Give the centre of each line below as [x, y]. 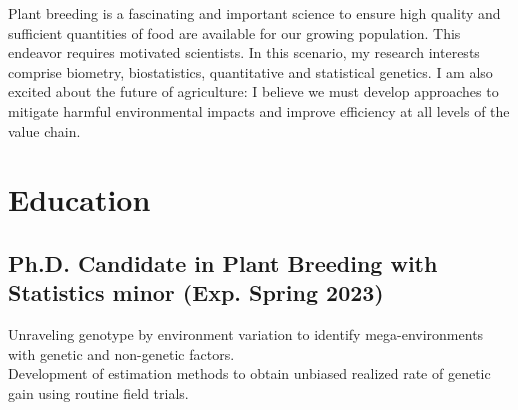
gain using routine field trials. [98, 392]
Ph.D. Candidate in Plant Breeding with [223, 262]
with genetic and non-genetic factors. [121, 353]
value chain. [44, 130]
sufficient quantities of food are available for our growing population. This [234, 32]
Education [79, 199]
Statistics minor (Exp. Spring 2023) [196, 292]
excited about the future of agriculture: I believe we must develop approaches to [253, 91]
